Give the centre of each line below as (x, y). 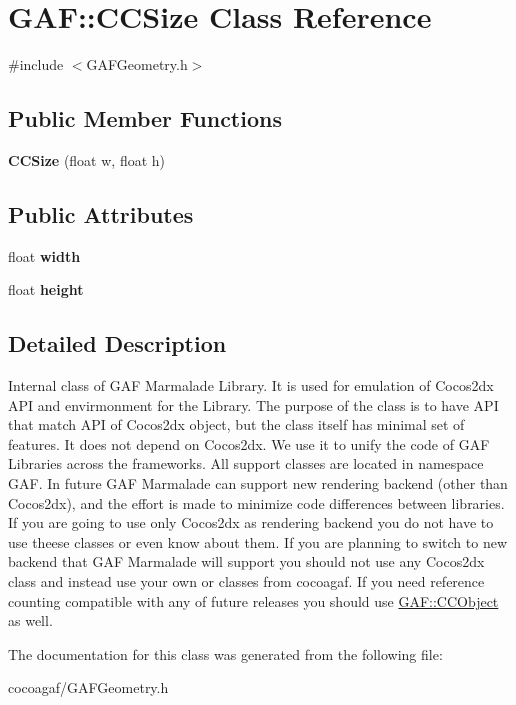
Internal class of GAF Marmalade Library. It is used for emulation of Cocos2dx (251, 385)
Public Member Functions (145, 118)
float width (44, 255)
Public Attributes (101, 213)
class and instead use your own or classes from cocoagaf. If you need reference (246, 581)
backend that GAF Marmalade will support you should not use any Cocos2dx (246, 561)
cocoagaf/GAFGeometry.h (88, 687)
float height (46, 289)
